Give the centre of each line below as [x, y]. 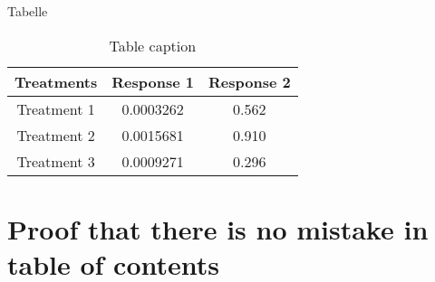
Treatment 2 [56, 135]
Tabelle [28, 11]
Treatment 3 [56, 161]
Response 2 [249, 81]
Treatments [56, 81]
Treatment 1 [56, 108]
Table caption [153, 45]
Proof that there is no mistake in [218, 228]
